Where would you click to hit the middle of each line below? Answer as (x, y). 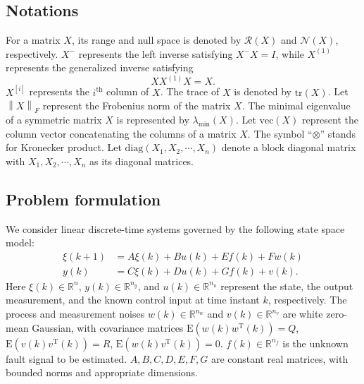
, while (290, 53)
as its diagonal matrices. (142, 161)
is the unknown (315, 343)
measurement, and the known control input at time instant (133, 300)
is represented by (153, 120)
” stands (338, 133)
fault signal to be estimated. (67, 358)
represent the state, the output (287, 286)
